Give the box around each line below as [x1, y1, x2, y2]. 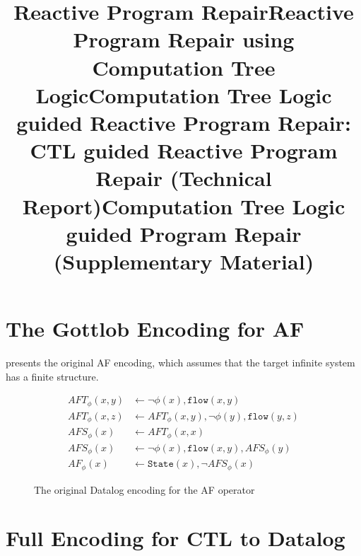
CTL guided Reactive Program [30, 136, 338, 165]
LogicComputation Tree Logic [35, 80, 332, 109]
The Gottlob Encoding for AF [6, 314, 304, 343]
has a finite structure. [6, 369, 99, 383]
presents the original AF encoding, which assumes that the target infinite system [6, 355, 355, 369]
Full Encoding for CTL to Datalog [6, 523, 345, 552]
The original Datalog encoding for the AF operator [34, 482, 255, 497]
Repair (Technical [95, 163, 272, 192]
